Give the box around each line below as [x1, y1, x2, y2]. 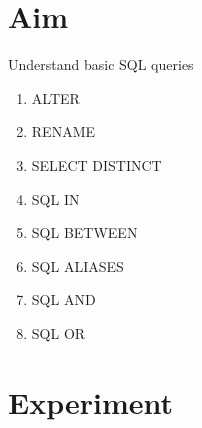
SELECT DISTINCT [31, 154, 162, 175]
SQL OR [31, 322, 86, 343]
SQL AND [31, 289, 96, 310]
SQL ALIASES [31, 255, 124, 276]
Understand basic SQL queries [8, 54, 194, 75]
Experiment [8, 381, 174, 422]
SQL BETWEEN [31, 222, 138, 243]
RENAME [31, 121, 96, 142]
